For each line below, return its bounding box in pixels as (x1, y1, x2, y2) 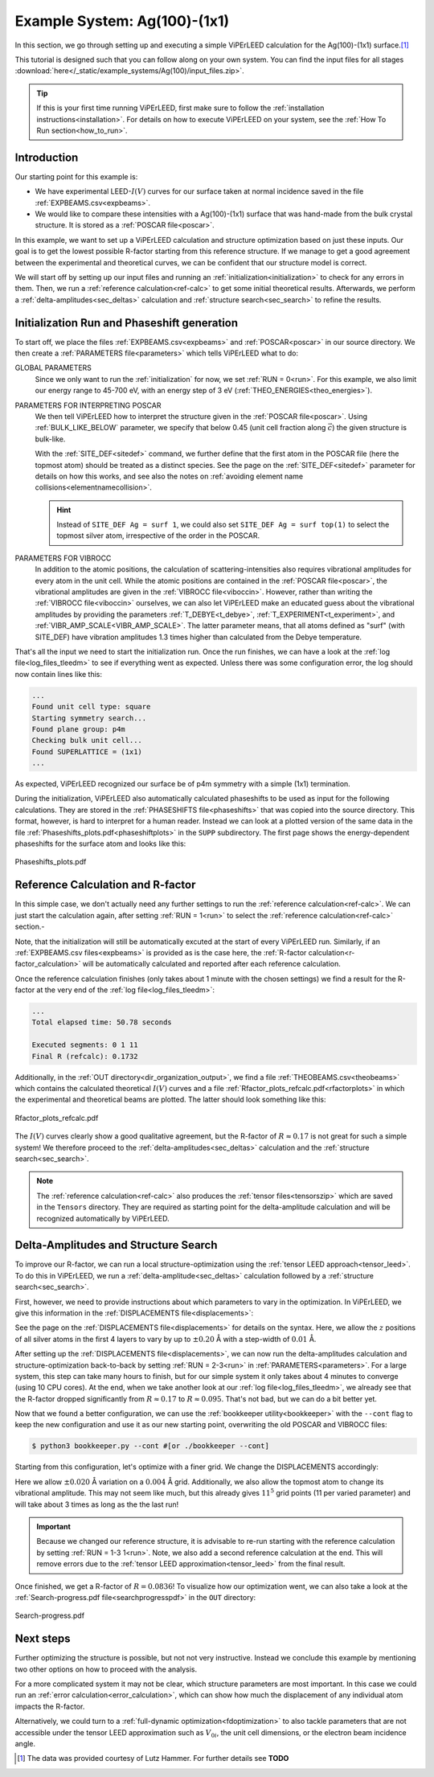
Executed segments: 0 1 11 (31, 1040, 138, 1049)
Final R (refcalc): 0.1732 (31, 1052, 138, 1061)
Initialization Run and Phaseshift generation (14, 316, 239, 330)
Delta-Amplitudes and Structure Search (14, 1238, 218, 1252)
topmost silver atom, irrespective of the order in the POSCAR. (56, 531, 260, 540)
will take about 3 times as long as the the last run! (14, 1500, 179, 1509)
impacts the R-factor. (14, 1701, 85, 1711)
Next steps (14, 1632, 71, 1646)
